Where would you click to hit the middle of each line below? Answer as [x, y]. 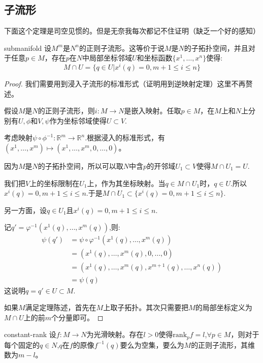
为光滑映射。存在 [115, 334]
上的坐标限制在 [55, 183]
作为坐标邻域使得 [78, 120]
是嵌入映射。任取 [153, 111]
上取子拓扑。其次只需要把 [146, 307]
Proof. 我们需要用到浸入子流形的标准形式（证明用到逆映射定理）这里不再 [125, 84]
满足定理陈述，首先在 [61, 307]
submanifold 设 [28, 48]
